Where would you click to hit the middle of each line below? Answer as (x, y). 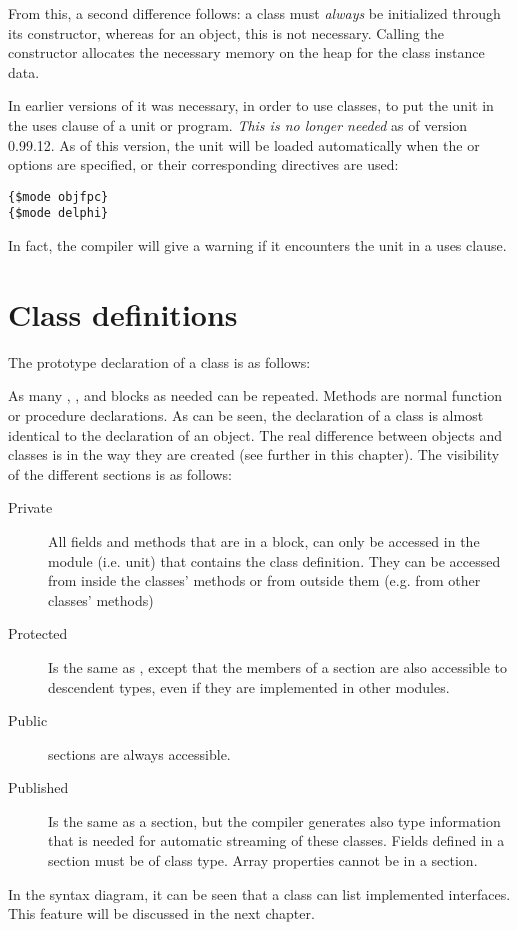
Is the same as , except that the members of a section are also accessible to (278, 666)
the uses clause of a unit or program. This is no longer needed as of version (238, 124)
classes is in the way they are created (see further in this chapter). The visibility (254, 454)
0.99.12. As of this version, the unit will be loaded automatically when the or (244, 144)
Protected (38, 633)
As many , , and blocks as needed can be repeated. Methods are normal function (255, 395)
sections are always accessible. (139, 753)
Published (38, 787)
